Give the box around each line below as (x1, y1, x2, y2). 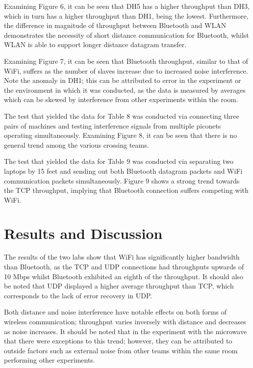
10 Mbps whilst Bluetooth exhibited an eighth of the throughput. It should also (4, 271, 243, 281)
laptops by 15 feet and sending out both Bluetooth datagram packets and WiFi (4, 165, 243, 176)
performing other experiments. (4, 355, 95, 365)
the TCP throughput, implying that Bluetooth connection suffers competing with (4, 185, 249, 195)
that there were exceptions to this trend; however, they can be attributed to (4, 336, 232, 346)
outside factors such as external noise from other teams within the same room (4, 345, 238, 355)
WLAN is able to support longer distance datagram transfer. (4, 39, 187, 50)
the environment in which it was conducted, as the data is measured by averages (4, 84, 246, 95)
